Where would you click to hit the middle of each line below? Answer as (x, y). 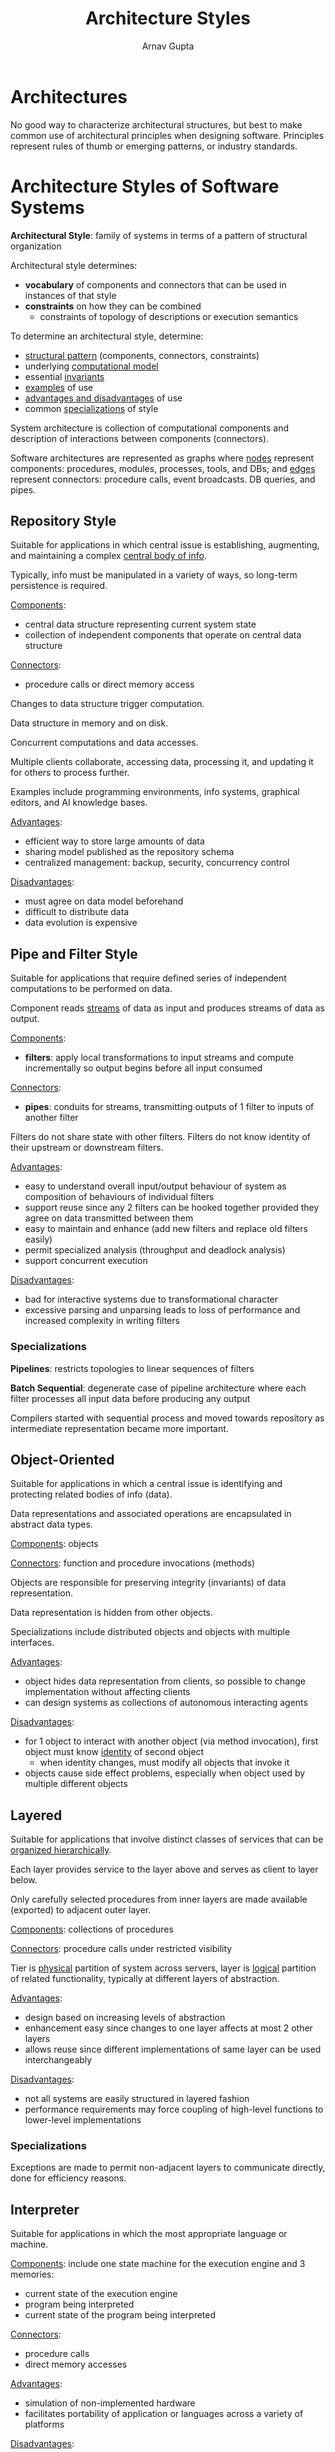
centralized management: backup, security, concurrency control (157, 863)
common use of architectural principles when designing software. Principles (167, 135)
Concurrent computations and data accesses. (104, 743)
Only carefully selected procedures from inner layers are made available (159, 1899)
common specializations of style (91, 408)
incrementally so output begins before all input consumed (143, 1068)
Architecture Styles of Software (145, 186)
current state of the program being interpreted (120, 2315)
